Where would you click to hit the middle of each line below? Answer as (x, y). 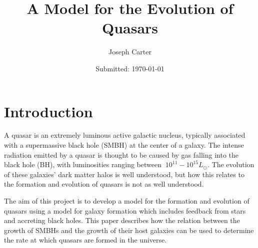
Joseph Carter (130, 52)
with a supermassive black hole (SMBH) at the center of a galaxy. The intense (124, 145)
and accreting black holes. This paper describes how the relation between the (122, 220)
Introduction (48, 111)
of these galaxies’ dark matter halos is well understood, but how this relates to (124, 174)
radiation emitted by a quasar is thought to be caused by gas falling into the (121, 154)
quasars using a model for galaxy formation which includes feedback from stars (125, 210)
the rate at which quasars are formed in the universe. (85, 240)
